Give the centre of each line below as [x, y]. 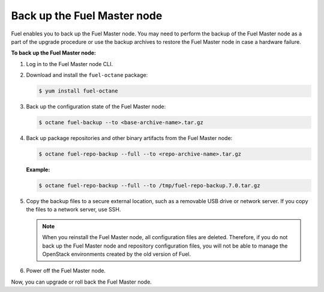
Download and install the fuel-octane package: [87, 75]
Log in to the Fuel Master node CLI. [70, 64]
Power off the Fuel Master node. [66, 271]
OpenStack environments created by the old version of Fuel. [117, 254]
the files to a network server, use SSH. [73, 210]
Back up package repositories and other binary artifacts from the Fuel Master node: [129, 138]
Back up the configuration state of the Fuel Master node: [96, 107]
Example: [38, 170]
